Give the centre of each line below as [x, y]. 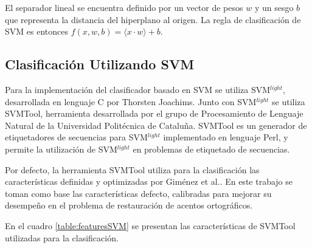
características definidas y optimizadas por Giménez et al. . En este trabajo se [149, 181]
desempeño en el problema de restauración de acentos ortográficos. [129, 205]
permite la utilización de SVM [61, 149]
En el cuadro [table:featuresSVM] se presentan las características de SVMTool [150, 225]
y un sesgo [274, 7]
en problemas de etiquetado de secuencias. [211, 149]
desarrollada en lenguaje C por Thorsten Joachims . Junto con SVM [131, 101]
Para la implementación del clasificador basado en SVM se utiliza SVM [138, 89]
